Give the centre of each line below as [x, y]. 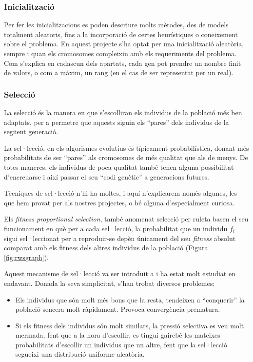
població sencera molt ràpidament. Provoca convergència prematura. [118, 309]
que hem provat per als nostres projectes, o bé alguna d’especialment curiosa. [119, 202]
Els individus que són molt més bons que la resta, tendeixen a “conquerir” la [130, 299]
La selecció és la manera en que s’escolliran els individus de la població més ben [123, 112]
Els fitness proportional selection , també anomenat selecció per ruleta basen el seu [126, 219]
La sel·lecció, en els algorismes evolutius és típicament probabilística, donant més [126, 148]
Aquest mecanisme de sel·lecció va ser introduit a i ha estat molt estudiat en [120, 273]
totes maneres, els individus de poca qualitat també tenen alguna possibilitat [119, 167]
